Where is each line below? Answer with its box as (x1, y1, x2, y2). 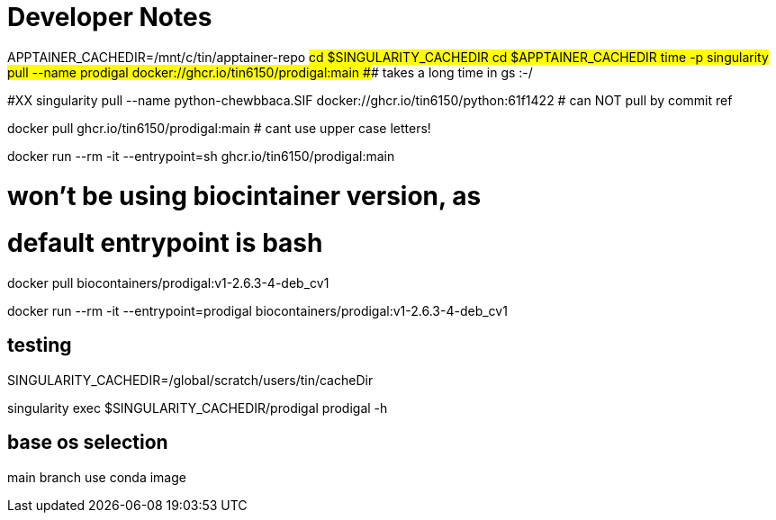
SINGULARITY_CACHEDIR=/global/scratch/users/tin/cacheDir (7, 372, 374, 388)
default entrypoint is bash (7, 228, 323, 259)
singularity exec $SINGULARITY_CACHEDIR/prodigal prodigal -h (7, 399, 388, 416)
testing (7, 334, 72, 357)
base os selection (7, 431, 168, 454)
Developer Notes (7, 2, 212, 32)
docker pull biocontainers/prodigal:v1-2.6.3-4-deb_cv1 (7, 275, 329, 291)
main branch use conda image (7, 469, 186, 485)
